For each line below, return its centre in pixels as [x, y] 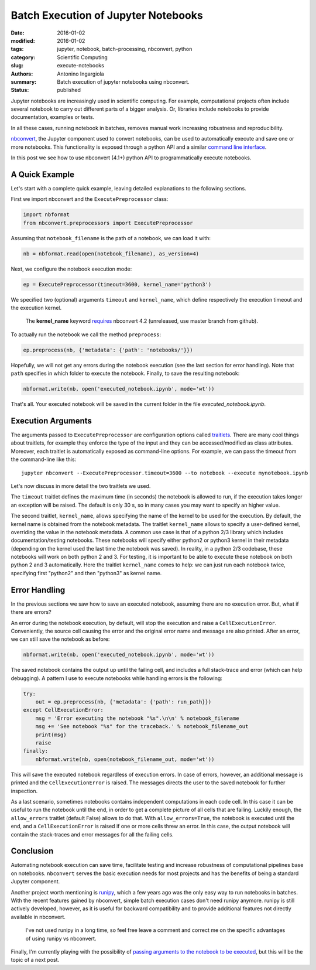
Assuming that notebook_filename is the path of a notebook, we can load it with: [111, 238]
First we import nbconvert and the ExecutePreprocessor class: [90, 199]
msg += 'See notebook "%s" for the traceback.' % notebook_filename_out [142, 727]
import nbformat [47, 215]
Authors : [22, 74]
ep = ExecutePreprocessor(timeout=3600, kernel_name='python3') [117, 284]
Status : [20, 90]
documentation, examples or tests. [53, 117]
